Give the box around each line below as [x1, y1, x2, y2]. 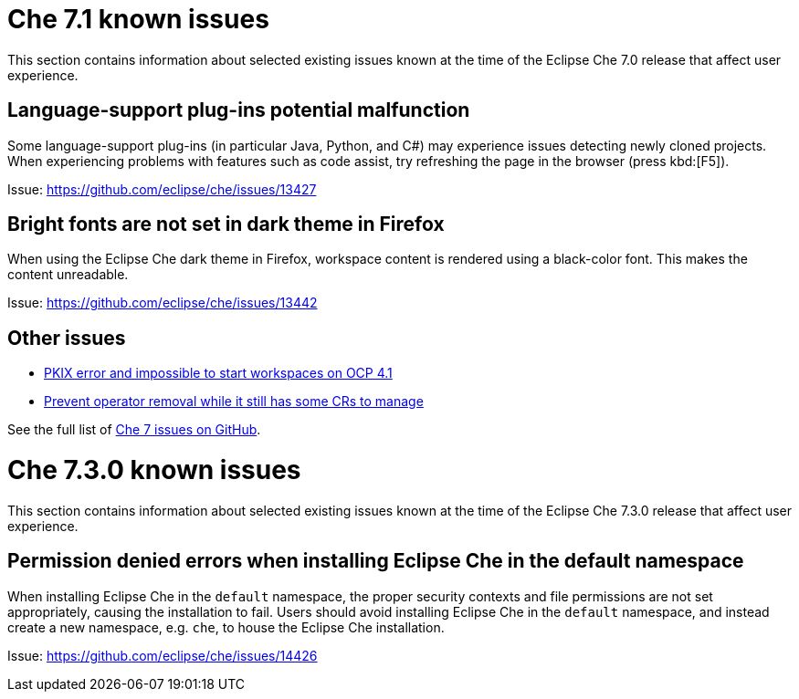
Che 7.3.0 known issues [7, 454, 301, 486]
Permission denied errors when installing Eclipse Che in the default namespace [7, 549, 744, 573]
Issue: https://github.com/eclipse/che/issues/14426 [7, 647, 318, 663]
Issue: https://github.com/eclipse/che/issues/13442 [7, 295, 318, 311]
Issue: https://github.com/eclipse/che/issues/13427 [7, 181, 317, 197]
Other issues [7, 326, 126, 349]
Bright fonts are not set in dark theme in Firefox [7, 213, 445, 236]
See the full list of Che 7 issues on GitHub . [7, 422, 261, 438]
